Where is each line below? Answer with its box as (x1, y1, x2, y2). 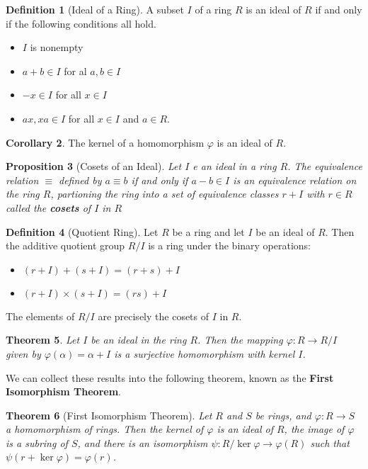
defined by (59, 172, 102, 187)
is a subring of (6, 435, 68, 450)
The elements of (6, 308, 75, 323)
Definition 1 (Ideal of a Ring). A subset (6, 2, 184, 16)
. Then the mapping (197, 332, 283, 347)
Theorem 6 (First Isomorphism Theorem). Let (6, 407, 212, 422)
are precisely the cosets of (98, 308, 209, 323)
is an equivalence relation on (233, 172, 357, 187)
